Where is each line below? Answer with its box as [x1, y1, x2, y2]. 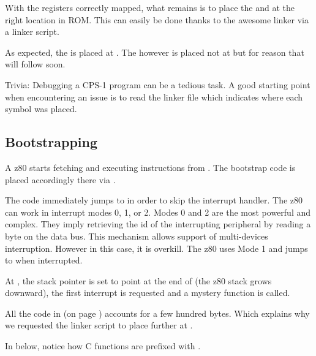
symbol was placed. [5, 102, 77, 115]
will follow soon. [5, 58, 66, 70]
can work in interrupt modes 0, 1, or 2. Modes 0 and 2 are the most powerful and [5, 205, 311, 218]
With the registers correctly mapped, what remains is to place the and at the [5, 1, 295, 13]
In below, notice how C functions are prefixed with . [5, 339, 201, 352]
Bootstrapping [5, 132, 98, 151]
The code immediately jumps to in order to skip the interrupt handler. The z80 [5, 194, 303, 206]
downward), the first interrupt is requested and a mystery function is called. [5, 286, 290, 299]
